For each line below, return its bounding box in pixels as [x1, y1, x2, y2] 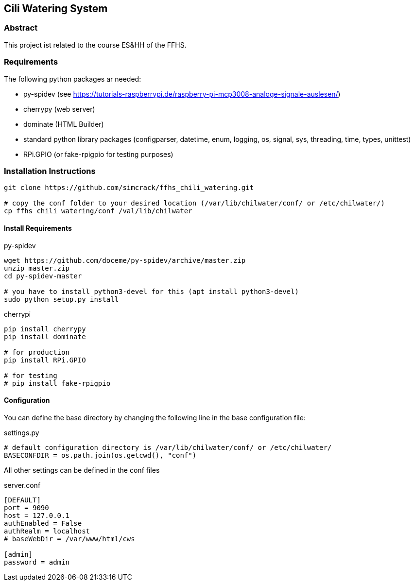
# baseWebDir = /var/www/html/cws [4, 534, 135, 543]
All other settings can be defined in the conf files [4, 465, 160, 474]
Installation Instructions [4, 166, 96, 176]
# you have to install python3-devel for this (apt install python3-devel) [4, 287, 299, 295]
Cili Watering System [4, 2, 108, 15]
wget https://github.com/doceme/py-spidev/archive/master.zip [4, 256, 246, 264]
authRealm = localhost [4, 527, 90, 535]
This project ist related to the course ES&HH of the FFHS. [4, 40, 187, 49]
